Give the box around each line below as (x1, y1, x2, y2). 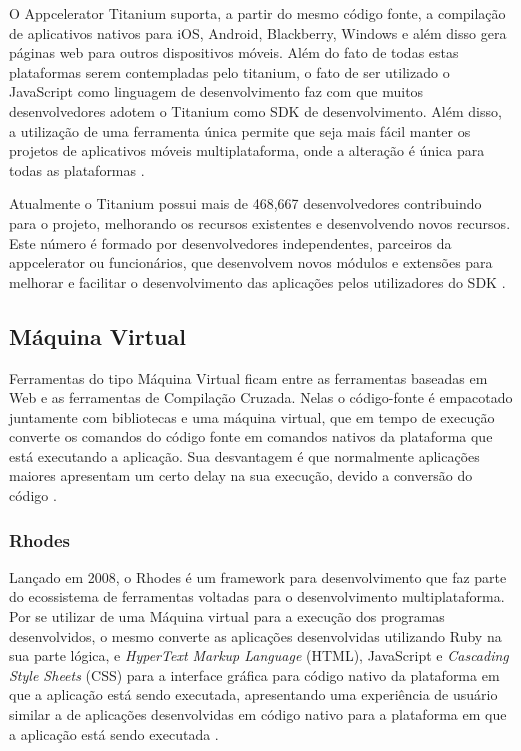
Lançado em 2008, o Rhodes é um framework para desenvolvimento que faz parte (9, 566, 507, 587)
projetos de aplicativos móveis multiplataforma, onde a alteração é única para (9, 140, 485, 161)
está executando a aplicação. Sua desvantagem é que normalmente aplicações (9, 445, 480, 466)
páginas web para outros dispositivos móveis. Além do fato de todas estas (9, 42, 459, 63)
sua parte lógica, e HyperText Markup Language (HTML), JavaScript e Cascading (9, 645, 509, 666)
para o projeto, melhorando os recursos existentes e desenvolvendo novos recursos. (9, 212, 511, 233)
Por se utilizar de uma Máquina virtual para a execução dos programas (9, 606, 445, 627)
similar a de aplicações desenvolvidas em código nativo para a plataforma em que (9, 704, 507, 725)
